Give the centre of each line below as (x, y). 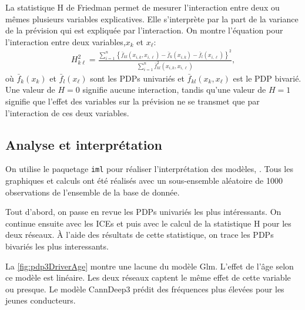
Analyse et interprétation (84, 144)
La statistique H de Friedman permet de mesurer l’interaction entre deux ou (143, 7)
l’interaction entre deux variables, (66, 41)
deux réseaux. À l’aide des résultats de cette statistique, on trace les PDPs (140, 235)
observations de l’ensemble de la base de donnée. (93, 192)
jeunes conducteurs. (41, 300)
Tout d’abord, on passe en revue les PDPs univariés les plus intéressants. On (143, 212)
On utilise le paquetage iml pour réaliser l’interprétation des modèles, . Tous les (149, 169)
